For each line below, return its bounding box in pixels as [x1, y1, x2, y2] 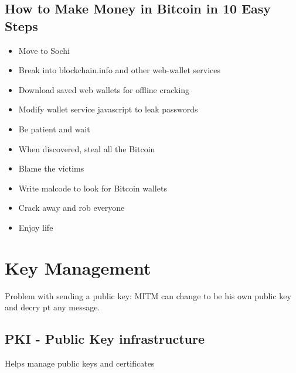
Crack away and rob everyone [18, 201, 125, 214]
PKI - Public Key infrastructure [5, 330, 205, 348]
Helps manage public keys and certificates [5, 357, 155, 369]
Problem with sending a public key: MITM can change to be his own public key [5, 289, 291, 302]
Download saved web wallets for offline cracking [18, 83, 190, 95]
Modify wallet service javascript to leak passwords [18, 103, 198, 115]
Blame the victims [18, 162, 84, 174]
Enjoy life [18, 221, 53, 233]
